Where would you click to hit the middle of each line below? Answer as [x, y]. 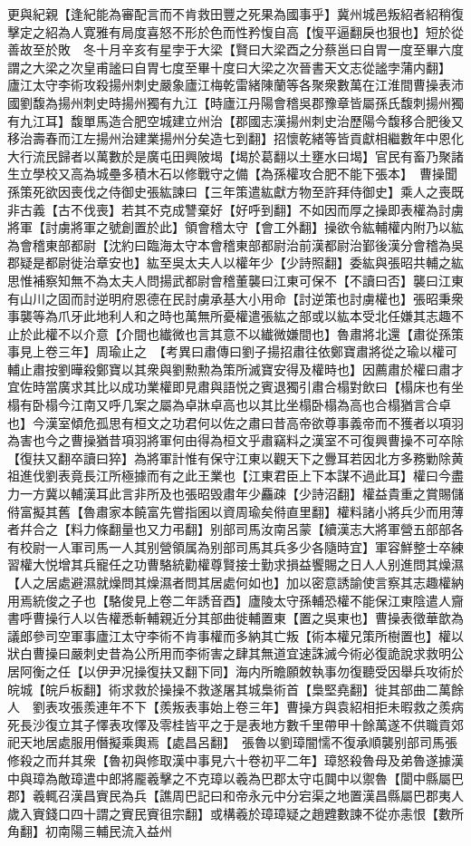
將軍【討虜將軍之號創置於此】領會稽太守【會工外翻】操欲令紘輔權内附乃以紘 [235, 227]
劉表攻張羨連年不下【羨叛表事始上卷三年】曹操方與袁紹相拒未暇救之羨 [241, 707]
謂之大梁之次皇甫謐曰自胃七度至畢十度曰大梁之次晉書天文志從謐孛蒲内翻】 [226, 67]
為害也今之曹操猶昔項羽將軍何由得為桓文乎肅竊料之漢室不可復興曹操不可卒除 [235, 440]
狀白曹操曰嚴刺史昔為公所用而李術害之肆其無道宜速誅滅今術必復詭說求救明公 [235, 653]
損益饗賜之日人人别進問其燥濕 [375, 564]
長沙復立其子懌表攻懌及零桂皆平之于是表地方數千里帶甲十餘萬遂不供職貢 [235, 724]
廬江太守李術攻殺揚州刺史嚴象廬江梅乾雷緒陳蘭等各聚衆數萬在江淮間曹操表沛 [235, 85]
